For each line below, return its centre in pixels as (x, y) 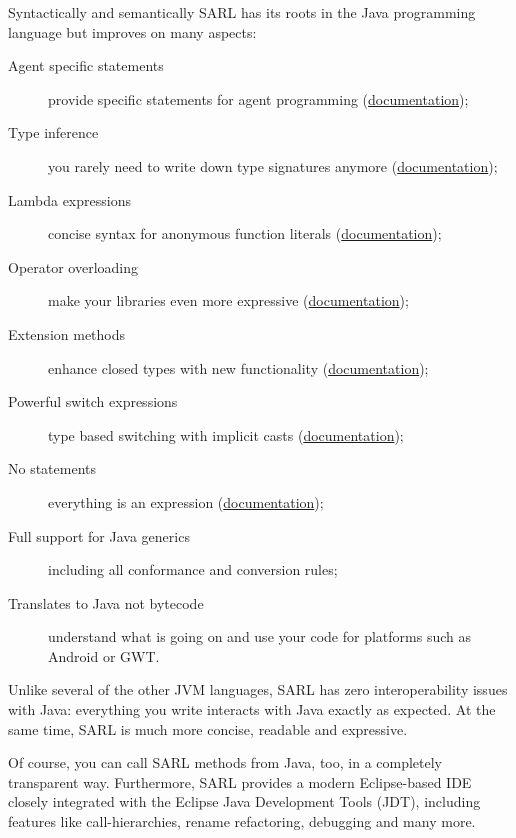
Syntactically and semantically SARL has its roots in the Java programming (242, 12)
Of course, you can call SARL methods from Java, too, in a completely (225, 762)
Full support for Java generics (99, 535)
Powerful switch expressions (93, 401)
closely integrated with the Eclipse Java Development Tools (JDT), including (244, 801)
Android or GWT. (104, 655)
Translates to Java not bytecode (106, 602)
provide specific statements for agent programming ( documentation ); (258, 98)
